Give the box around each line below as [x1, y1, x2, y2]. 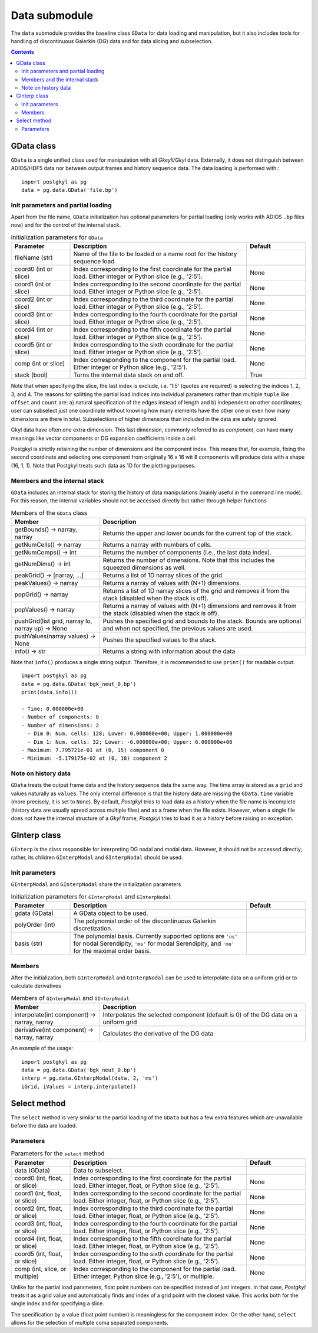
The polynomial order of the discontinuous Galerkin [73, 917, 216, 925]
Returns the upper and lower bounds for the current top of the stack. [102, 529, 293, 537]
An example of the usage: [11, 1045, 74, 1052]
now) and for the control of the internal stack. [11, 221, 121, 228]
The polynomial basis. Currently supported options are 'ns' [73, 932, 238, 940]
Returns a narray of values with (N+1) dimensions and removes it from [102, 602, 297, 610]
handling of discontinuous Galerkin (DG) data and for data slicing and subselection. [11, 37, 213, 44]
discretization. [73, 924, 113, 933]
